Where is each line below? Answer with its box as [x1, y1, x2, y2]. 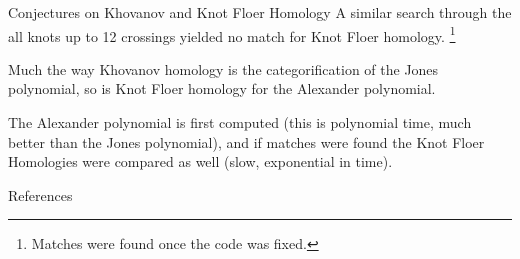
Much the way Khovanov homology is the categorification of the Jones [8, 58, 439, 79]
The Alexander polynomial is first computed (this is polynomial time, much [8, 112, 472, 133]
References [8, 184, 73, 205]
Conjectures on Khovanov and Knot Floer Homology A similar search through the [8, 2, 512, 22]
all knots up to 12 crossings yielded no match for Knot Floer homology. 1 [8, 22, 456, 46]
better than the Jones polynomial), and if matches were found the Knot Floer [8, 131, 485, 152]
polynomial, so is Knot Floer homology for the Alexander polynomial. [8, 78, 436, 99]
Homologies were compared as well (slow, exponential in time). [8, 151, 393, 172]
